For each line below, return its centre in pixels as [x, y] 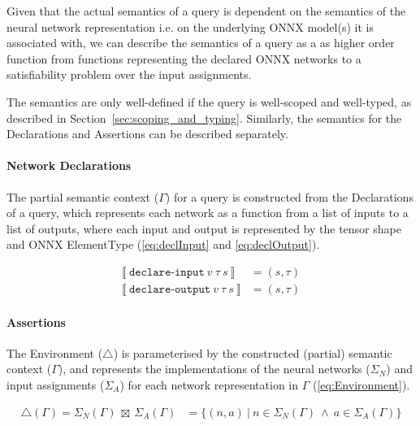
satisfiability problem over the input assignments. [129, 74]
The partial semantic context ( [83, 196]
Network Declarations [69, 165]
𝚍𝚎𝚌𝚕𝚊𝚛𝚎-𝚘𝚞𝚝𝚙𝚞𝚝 [170, 289]
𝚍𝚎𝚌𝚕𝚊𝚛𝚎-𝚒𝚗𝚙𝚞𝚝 [167, 272]
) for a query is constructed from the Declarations [289, 196]
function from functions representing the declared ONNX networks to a [184, 58]
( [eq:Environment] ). [361, 384]
